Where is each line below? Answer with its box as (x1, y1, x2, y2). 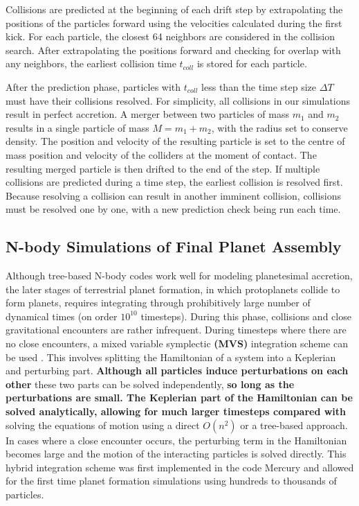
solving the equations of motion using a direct (6, 417, 200, 432)
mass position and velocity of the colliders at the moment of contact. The (6, 147, 317, 162)
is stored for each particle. (196, 56, 307, 71)
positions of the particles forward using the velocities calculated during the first (6, 15, 342, 30)
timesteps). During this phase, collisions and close (140, 308, 351, 323)
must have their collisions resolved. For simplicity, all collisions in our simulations (6, 93, 351, 107)
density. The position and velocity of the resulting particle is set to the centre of (6, 134, 345, 148)
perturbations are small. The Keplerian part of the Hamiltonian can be (6, 390, 353, 405)
